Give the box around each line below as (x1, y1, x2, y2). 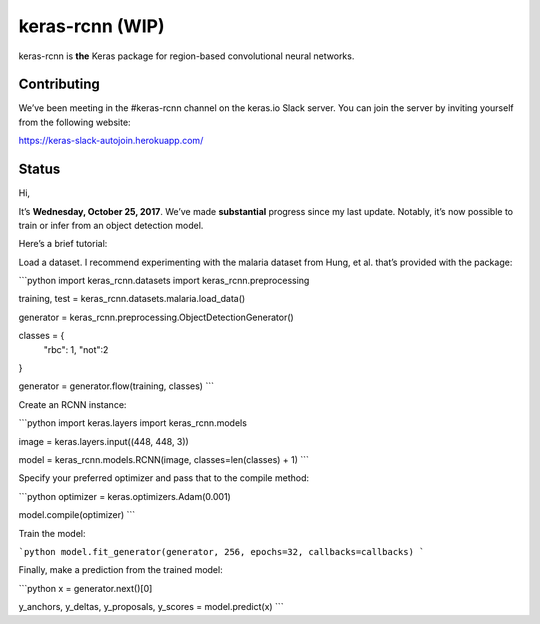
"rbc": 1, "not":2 (43, 343, 109, 355)
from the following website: (18, 116, 131, 128)
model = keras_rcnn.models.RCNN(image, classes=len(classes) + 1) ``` (18, 454, 310, 465)
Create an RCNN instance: (18, 398, 127, 410)
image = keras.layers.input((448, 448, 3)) (18, 435, 189, 447)
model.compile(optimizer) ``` (18, 509, 136, 521)
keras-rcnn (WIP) (18, 15, 165, 37)
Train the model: (18, 527, 86, 539)
